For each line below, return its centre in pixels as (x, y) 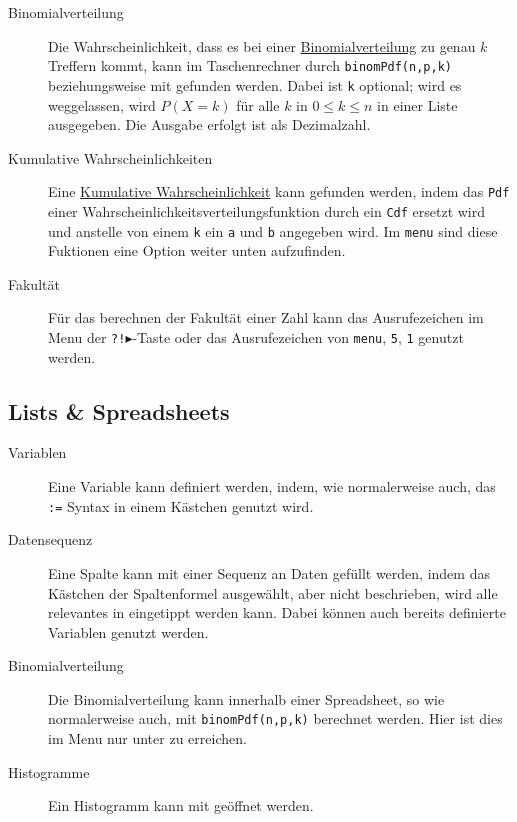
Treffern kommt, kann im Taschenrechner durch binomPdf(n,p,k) (250, 65)
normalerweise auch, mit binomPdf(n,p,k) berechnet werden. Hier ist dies (275, 718)
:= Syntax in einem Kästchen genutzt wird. (181, 505)
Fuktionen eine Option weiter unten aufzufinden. (197, 250)
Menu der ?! (87, 337)
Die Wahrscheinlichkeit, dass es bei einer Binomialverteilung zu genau (262, 45)
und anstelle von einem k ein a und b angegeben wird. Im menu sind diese (273, 230)
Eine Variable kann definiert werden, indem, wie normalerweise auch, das (272, 486)
